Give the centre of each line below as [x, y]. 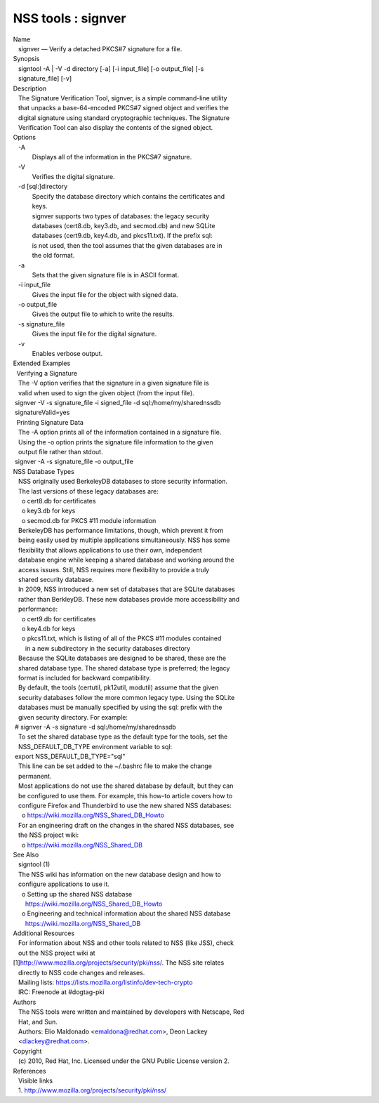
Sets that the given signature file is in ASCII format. [105, 275]
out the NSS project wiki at [56, 953]
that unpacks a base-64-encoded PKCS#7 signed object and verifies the [124, 108]
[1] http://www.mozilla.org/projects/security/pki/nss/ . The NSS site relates [119, 963]
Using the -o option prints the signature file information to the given [115, 442]
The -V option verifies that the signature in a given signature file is [114, 383]
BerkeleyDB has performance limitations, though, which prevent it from [121, 531]
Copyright [27, 1051]
